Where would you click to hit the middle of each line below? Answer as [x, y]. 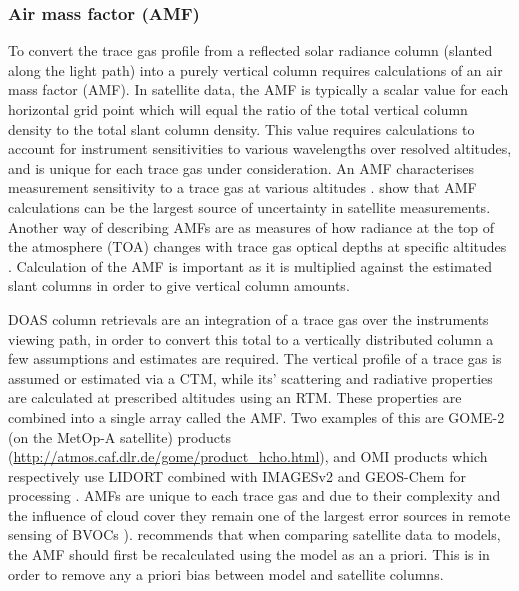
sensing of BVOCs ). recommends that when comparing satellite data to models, [254, 534]
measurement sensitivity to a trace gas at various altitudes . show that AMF [242, 187]
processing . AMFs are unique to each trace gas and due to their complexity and [254, 495]
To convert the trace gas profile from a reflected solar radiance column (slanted [250, 50]
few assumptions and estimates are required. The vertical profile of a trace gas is [255, 358]
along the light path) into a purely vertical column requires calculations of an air [255, 69]
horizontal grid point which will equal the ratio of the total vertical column [238, 109]
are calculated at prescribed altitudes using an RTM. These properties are [235, 397]
